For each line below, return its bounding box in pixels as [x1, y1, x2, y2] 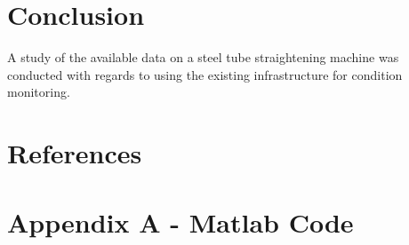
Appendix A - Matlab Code [7, 204, 354, 241]
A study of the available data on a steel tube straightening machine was [7, 48, 399, 67]
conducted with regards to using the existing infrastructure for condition [7, 65, 403, 83]
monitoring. [7, 83, 70, 101]
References [7, 135, 142, 171]
